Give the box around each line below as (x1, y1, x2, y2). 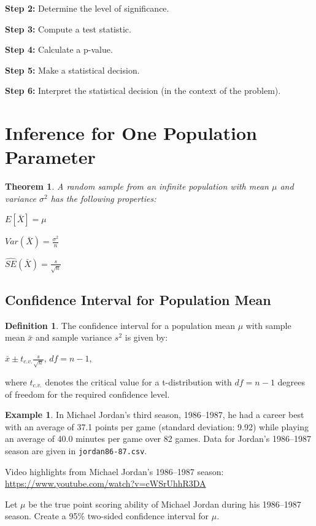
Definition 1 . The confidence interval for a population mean (5, 319, 235, 331)
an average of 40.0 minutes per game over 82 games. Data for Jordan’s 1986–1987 (5, 432, 311, 445)
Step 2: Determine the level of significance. (5, 2, 169, 14)
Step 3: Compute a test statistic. (5, 22, 131, 35)
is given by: (125, 331, 168, 344)
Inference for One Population (5, 120, 257, 145)
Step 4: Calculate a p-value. (5, 43, 113, 56)
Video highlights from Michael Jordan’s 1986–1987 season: (5, 465, 224, 478)
